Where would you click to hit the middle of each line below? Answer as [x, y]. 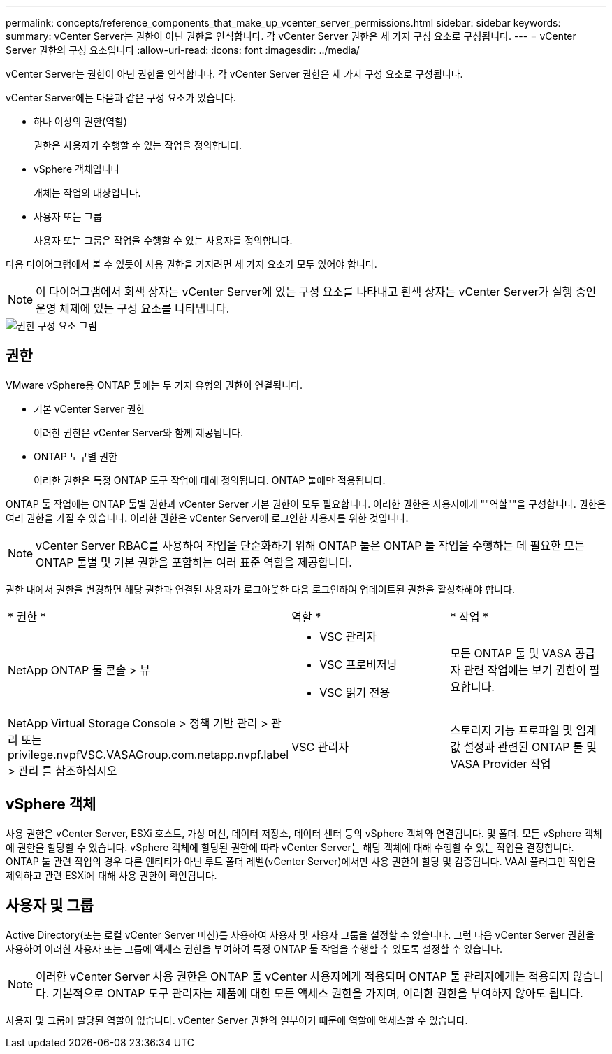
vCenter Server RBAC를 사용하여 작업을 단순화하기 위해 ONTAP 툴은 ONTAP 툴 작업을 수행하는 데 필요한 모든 [310, 545]
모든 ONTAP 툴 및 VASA [511, 653]
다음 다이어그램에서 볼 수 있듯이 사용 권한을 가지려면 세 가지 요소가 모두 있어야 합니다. [191, 264]
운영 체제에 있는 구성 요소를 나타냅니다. [133, 308]
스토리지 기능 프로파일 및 [511, 730]
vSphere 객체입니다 [77, 169]
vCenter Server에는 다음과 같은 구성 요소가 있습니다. [121, 98]
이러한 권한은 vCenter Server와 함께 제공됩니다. [139, 432]
